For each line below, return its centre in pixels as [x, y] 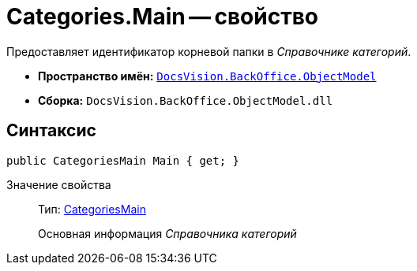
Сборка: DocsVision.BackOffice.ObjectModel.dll [186, 100]
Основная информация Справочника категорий [167, 233]
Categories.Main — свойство [162, 17]
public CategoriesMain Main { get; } [123, 160]
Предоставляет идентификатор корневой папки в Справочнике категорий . [209, 51]
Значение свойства [59, 184]
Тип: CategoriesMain [92, 209]
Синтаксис [51, 131]
